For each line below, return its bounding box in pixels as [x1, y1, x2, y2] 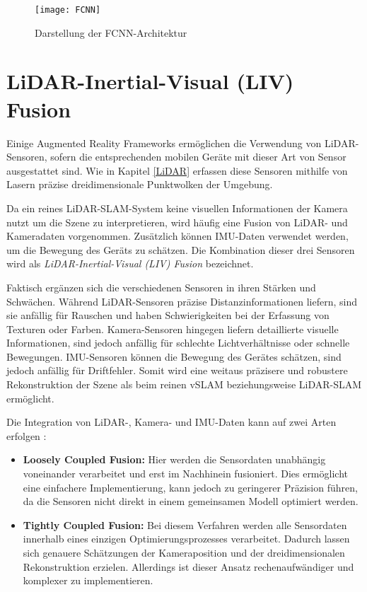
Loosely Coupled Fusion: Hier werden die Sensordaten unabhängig [23, 452, 326, 467]
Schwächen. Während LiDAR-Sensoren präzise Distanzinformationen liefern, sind [6, 294, 357, 308]
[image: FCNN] [35, 5, 101, 15]
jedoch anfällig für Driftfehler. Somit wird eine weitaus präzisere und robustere [6, 363, 348, 378]
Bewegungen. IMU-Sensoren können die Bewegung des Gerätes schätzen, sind [6, 349, 342, 364]
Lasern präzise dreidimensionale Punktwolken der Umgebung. [6, 177, 273, 192]
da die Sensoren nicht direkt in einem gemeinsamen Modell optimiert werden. [23, 494, 359, 509]
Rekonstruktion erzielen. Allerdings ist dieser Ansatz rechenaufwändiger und [23, 559, 354, 574]
